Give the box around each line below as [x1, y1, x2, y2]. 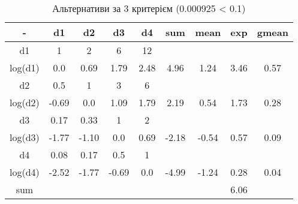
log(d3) [10, 130, 40, 144]
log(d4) [10, 165, 40, 179]
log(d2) [10, 95, 40, 109]
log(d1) [10, 61, 40, 74]
